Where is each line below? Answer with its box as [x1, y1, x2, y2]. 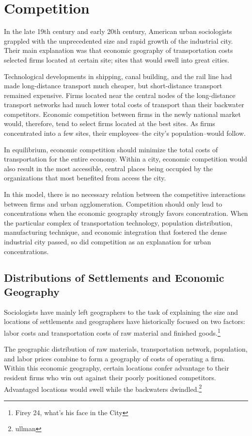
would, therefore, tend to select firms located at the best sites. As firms [4, 118, 215, 129]
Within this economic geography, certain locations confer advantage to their [4, 363, 229, 373]
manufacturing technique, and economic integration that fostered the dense [4, 227, 227, 237]
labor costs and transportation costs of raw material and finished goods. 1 [4, 326, 220, 338]
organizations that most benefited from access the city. [4, 173, 166, 183]
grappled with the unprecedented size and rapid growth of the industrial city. [4, 35, 233, 46]
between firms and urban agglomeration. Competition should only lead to [4, 198, 222, 209]
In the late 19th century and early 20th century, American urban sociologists [4, 26, 232, 36]
